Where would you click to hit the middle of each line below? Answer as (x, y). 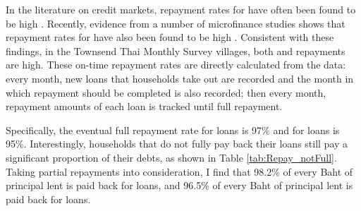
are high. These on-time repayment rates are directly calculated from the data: (176, 65)
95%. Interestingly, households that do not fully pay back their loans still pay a (177, 144)
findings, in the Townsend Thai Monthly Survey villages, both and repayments (176, 50)
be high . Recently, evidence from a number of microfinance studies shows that (176, 23)
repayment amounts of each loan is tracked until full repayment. (144, 106)
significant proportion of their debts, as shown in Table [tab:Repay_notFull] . (171, 157)
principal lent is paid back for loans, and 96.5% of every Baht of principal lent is (179, 185)
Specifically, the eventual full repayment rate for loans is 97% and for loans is (173, 129)
